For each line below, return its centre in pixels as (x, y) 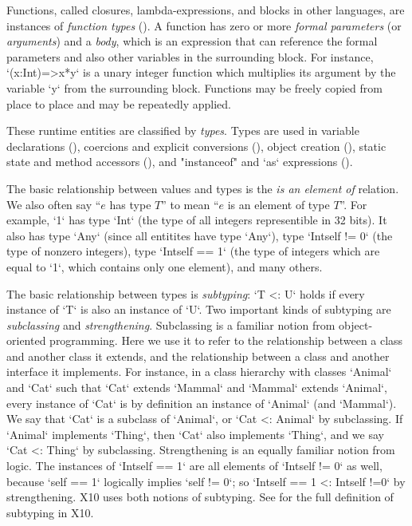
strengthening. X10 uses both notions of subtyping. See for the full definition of (200, 497)
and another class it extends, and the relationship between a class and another (198, 356)
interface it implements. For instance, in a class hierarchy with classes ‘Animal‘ (199, 372)
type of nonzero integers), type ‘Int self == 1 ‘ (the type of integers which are (193, 251)
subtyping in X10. (50, 512)
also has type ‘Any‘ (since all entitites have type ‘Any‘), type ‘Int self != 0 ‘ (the (200, 235)
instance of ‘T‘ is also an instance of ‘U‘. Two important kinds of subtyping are (199, 309)
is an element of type (279, 204)
